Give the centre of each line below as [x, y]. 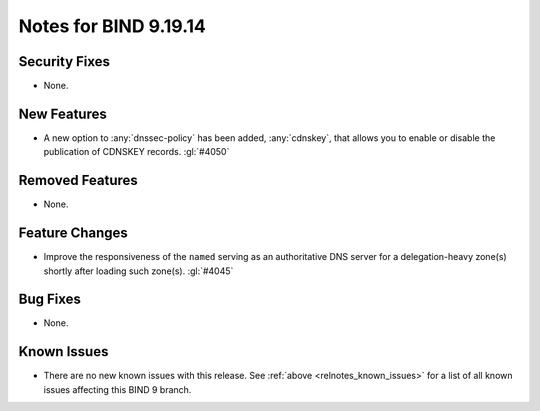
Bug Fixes [50, 299]
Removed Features [78, 180]
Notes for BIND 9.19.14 [112, 26]
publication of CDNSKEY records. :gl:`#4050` [136, 152]
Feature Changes [73, 233]
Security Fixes [64, 61]
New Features [62, 113]
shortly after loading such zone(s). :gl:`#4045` [138, 271]
